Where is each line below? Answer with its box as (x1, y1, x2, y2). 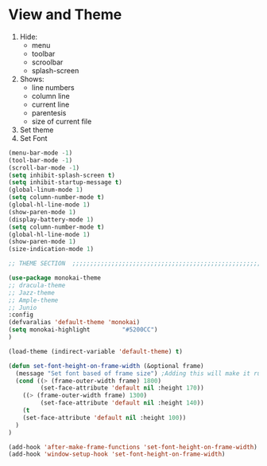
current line (31, 100, 70, 109)
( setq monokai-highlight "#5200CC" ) (8, 326, 158, 334)
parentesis (31, 108, 67, 117)
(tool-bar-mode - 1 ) (8, 156, 73, 164)
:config (8, 311, 34, 319)
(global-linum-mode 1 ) (8, 186, 83, 194)
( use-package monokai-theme (8, 274, 102, 282)
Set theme (19, 125, 54, 135)
